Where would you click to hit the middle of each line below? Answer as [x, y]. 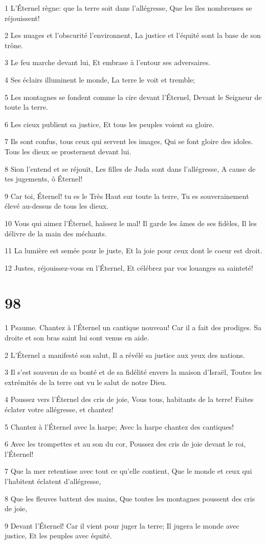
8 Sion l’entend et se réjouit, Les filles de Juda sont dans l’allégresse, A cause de [130, 168]
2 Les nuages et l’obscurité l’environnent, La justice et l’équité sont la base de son [133, 35]
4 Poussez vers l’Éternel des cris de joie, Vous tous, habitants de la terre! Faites [129, 399]
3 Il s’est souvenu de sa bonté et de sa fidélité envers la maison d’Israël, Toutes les [133, 372]
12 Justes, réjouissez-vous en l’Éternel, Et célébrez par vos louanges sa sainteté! [129, 267]
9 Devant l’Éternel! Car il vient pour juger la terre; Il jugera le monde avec [122, 525]
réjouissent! [22, 18]
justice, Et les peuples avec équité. [58, 536]
